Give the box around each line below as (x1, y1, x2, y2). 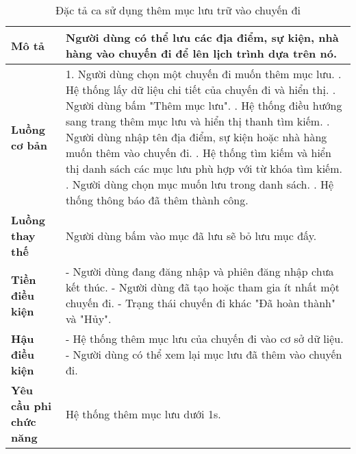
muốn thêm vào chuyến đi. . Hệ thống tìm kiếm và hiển (65, 145, 331, 160)
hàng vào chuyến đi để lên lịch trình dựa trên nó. (65, 45, 338, 61)
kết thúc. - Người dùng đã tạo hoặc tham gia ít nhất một (65, 279, 340, 295)
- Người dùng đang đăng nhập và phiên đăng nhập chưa (65, 263, 334, 279)
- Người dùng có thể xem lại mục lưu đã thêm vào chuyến (65, 346, 342, 362)
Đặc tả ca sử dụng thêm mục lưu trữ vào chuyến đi (55, 2, 301, 18)
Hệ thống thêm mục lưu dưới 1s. (65, 405, 221, 422)
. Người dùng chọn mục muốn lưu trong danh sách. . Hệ (65, 176, 334, 192)
